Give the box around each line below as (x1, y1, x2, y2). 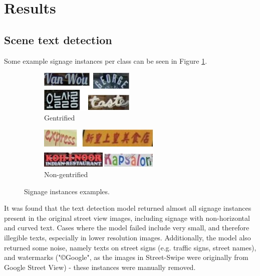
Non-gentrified (44, 169, 88, 179)
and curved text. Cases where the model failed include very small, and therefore (4, 222, 249, 233)
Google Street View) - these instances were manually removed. (4, 261, 196, 272)
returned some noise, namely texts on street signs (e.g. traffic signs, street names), (4, 242, 256, 252)
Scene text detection (4, 32, 112, 47)
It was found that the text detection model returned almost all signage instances (4, 203, 251, 213)
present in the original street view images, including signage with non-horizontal (4, 212, 250, 223)
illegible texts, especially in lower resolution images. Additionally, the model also (4, 232, 251, 242)
